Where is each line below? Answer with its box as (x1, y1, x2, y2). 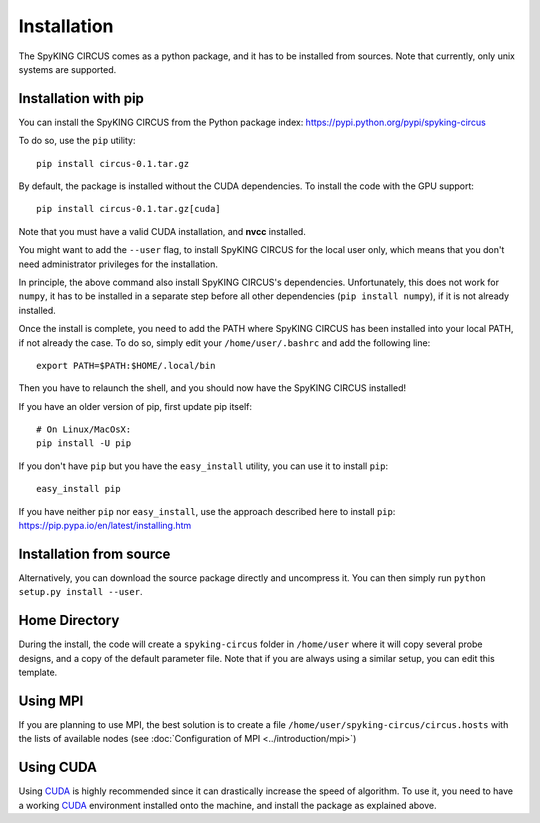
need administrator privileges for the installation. (18, 258, 219, 270)
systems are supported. (18, 63, 117, 75)
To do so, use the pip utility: (18, 135, 136, 147)
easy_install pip (36, 483, 121, 495)
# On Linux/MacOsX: (36, 424, 132, 435)
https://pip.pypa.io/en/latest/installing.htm (18, 520, 192, 532)
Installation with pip (18, 90, 145, 107)
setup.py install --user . (18, 586, 143, 598)
